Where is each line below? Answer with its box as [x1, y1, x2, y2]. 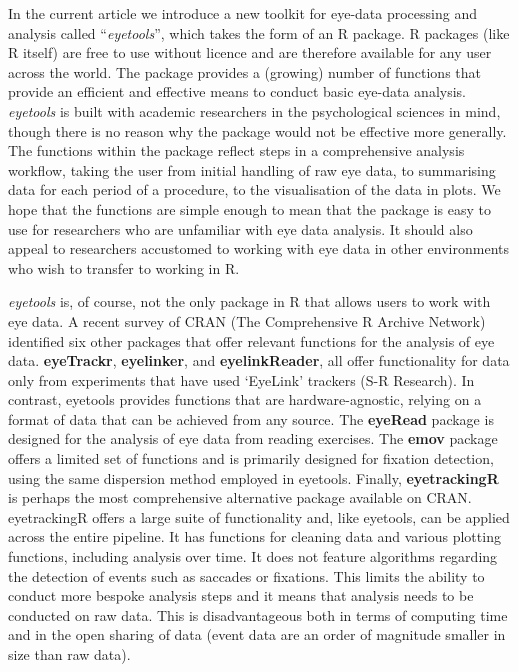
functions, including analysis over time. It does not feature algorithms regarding [8, 546, 498, 567]
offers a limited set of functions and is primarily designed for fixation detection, [8, 448, 494, 469]
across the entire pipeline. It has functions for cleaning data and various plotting [8, 526, 501, 547]
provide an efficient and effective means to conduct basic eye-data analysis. [8, 81, 467, 102]
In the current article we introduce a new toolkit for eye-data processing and [8, 3, 477, 23]
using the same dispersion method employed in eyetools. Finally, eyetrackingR [8, 467, 499, 488]
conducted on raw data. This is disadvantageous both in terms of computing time [8, 604, 508, 625]
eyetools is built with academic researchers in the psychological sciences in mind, [8, 100, 501, 121]
